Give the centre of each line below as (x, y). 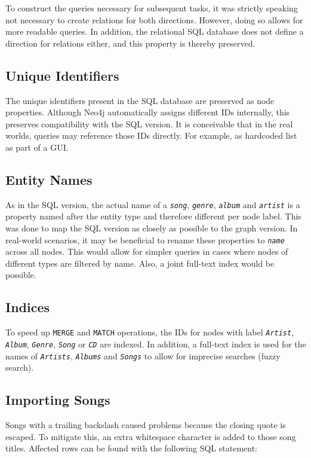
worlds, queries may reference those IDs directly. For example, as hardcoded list (151, 135)
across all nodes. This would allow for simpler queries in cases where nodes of (147, 251)
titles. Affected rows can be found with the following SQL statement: (132, 448)
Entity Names (49, 179)
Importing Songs (58, 400)
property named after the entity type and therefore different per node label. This (153, 216)
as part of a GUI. (37, 147)
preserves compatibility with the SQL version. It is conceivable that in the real (149, 123)
